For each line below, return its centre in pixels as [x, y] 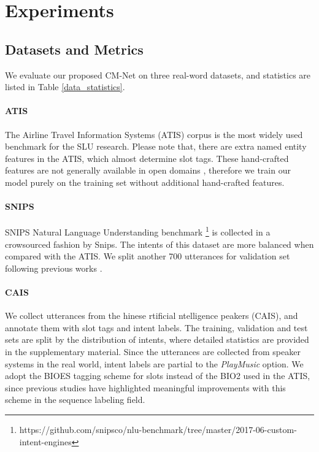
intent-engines [45, 441]
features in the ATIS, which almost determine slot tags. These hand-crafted [147, 158]
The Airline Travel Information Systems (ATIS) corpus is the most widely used [154, 134]
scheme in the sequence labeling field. [75, 400]
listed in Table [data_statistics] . [65, 87]
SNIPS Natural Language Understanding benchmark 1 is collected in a [138, 231]
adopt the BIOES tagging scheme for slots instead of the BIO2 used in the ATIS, [158, 376]
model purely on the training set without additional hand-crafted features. [145, 182]
